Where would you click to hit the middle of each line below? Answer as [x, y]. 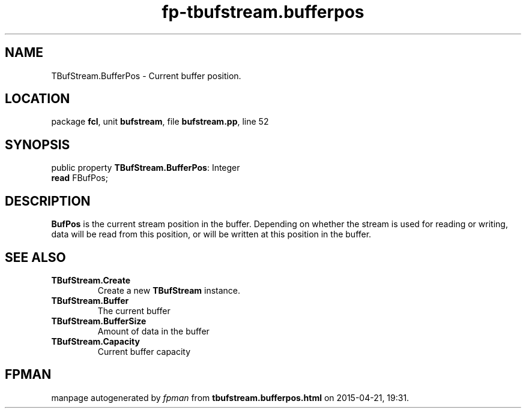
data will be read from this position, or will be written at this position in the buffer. [211, 234]
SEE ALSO [35, 257]
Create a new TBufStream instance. [169, 290]
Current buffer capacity [144, 351]
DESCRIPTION [48, 201]
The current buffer [134, 310]
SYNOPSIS [38, 144]
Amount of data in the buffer [153, 331]
